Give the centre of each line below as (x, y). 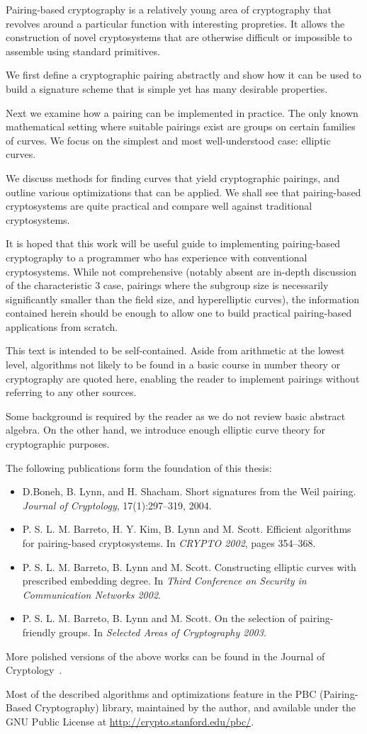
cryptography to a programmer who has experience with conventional (157, 257)
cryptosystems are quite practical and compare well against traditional (159, 206)
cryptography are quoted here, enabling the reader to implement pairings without (183, 378)
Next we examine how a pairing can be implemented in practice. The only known (182, 112)
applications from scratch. (62, 326)
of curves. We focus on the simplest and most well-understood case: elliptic (168, 140)
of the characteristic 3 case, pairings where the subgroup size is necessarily (167, 285)
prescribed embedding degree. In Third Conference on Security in (164, 581)
